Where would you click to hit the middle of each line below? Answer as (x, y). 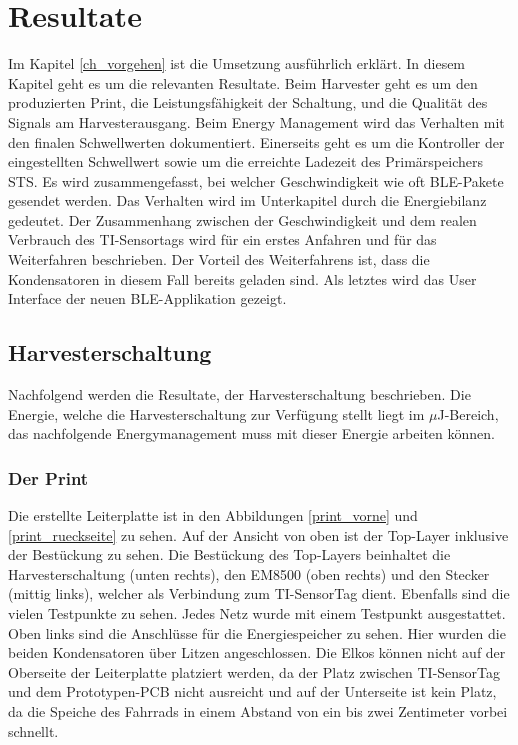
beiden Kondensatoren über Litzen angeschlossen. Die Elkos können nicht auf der (257, 652)
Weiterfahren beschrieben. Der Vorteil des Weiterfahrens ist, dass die (219, 259)
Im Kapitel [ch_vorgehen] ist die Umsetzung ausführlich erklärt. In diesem (237, 63)
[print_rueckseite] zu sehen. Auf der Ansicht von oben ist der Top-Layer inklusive (258, 534)
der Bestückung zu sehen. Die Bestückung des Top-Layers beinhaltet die (229, 554)
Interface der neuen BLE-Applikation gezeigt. (147, 298)
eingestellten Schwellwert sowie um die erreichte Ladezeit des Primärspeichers (245, 161)
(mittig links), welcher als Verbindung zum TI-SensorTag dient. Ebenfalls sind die (259, 593)
